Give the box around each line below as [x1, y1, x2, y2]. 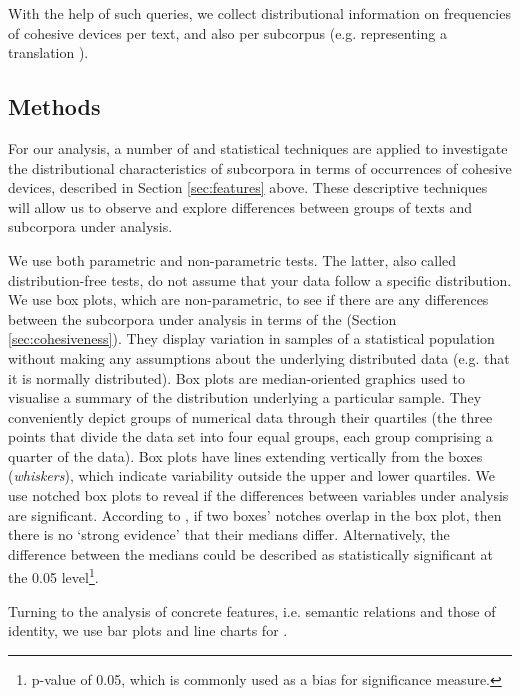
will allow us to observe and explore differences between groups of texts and [8, 196, 473, 217]
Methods [8, 91, 101, 122]
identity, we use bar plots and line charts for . [8, 620, 288, 641]
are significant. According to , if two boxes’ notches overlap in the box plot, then [8, 504, 502, 525]
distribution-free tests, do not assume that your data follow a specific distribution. [8, 269, 512, 290]
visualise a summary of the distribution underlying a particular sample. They [8, 387, 482, 408]
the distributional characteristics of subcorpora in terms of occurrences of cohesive [8, 157, 512, 178]
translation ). [8, 42, 89, 63]
